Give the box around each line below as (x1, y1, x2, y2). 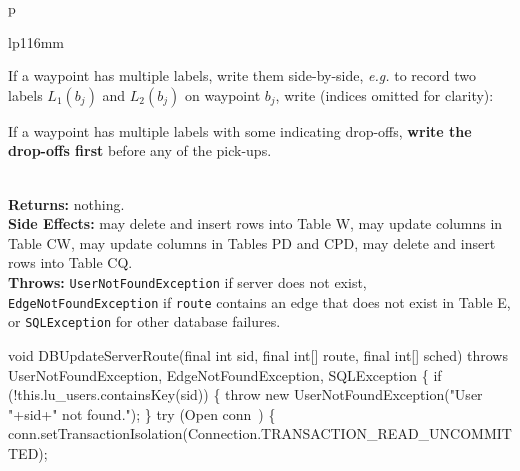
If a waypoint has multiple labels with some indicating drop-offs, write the (8, 120, 472, 141)
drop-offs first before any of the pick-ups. (8, 140, 272, 161)
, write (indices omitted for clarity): (275, 84, 494, 105)
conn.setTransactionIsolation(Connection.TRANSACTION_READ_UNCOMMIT (8, 423, 512, 444)
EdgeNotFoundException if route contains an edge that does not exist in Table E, (8, 291, 511, 312)
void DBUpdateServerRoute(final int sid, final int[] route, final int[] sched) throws (8, 344, 508, 365)
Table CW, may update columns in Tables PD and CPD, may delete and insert (8, 232, 496, 253)
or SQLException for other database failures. (8, 311, 281, 332)
